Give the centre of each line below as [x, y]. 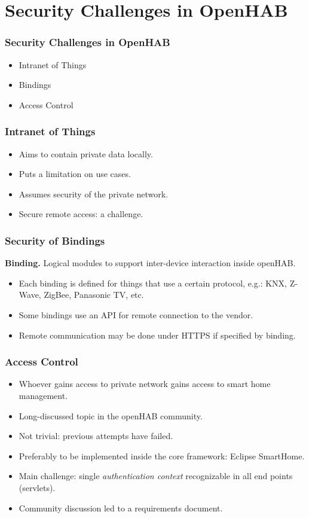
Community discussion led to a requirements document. [121, 508]
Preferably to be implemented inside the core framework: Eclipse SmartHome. [162, 455]
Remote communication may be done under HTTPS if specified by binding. [157, 335]
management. [43, 395]
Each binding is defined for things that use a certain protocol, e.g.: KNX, [153, 283]
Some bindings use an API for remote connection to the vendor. [136, 314]
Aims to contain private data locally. [86, 153]
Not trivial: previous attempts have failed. [96, 436]
